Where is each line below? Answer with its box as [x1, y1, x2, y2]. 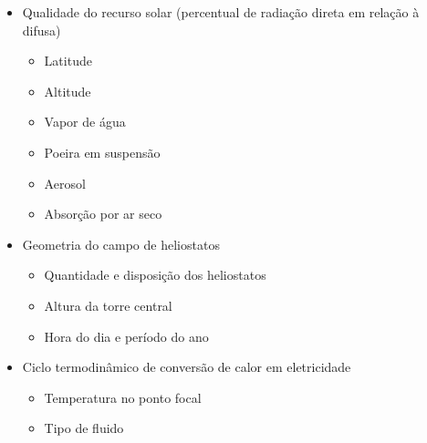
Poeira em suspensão [44, 142, 161, 161]
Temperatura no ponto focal [44, 387, 202, 407]
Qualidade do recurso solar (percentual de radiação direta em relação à [22, 3, 420, 21]
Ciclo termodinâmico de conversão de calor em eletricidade [22, 357, 351, 376]
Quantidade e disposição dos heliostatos [44, 265, 266, 284]
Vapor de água [44, 112, 126, 131]
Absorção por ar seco [44, 204, 162, 223]
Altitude [44, 81, 91, 100]
